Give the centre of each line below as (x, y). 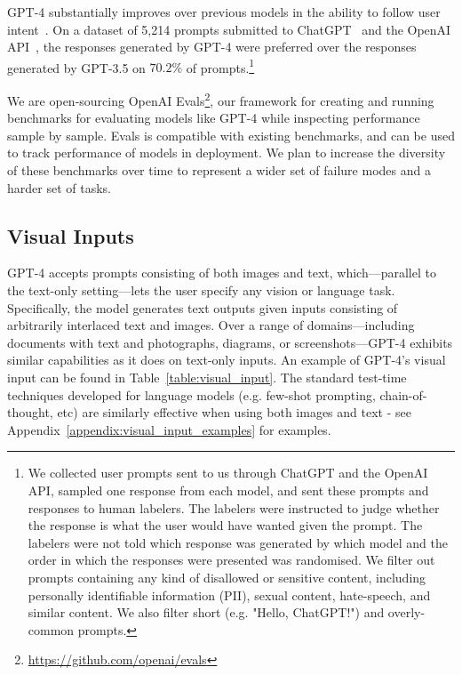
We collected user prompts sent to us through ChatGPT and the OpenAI (228, 473)
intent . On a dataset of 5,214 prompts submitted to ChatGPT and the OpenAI (229, 29)
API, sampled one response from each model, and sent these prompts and (228, 490)
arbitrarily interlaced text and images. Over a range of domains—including (211, 325)
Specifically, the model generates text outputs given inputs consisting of (203, 307)
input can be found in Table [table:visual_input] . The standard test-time (207, 378)
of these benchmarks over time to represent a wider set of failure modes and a (219, 170)
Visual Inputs (71, 235)
